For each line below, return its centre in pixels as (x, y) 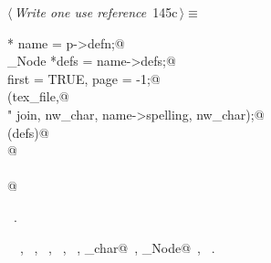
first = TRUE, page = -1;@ (84, 78)
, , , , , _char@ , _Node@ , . (117, 247)
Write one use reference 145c (96, 12)
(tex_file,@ (38, 96)
